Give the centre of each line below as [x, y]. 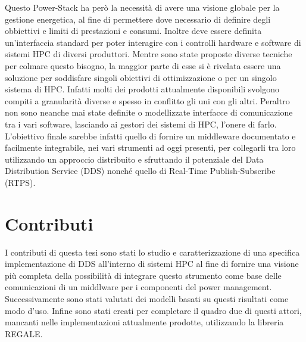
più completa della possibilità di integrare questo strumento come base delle [143, 275]
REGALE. [24, 333]
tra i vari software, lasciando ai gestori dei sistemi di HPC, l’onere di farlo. [141, 124]
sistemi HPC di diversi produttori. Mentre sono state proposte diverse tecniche [149, 54]
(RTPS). [20, 182]
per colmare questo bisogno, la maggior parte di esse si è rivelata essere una [143, 65]
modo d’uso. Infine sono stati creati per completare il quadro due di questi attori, [153, 310]
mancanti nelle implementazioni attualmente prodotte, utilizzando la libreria [144, 322]
